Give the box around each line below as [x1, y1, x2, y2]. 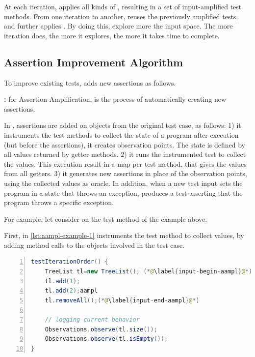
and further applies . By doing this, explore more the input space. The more [4, 21, 233, 31]
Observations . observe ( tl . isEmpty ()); [45, 335, 168, 343]
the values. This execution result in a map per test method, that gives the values [4, 158, 247, 169]
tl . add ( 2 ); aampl [45, 287, 98, 295]
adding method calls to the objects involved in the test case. [4, 239, 185, 250]
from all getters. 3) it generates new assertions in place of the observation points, [4, 168, 247, 178]
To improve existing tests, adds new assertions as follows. [4, 77, 176, 88]
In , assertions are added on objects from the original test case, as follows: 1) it [4, 120, 241, 130]
